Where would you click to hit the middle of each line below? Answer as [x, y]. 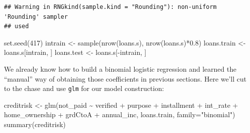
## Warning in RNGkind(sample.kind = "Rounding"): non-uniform [110, 7]
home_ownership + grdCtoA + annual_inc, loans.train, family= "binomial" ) [120, 114]
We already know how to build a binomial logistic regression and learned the [120, 68]
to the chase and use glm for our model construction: [84, 88]
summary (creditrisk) [35, 124]
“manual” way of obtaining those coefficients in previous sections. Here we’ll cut [125, 78]
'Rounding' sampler [36, 17]
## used [17, 26]
